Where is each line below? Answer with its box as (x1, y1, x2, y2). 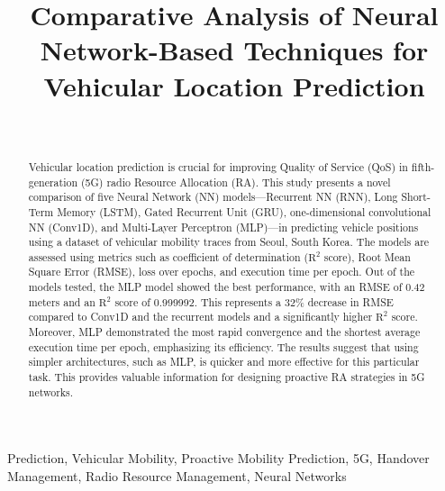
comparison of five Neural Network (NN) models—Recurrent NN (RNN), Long (28, 189, 398, 205)
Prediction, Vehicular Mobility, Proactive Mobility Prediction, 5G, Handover (7, 449, 430, 468)
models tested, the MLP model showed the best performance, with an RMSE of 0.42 (28, 279, 425, 295)
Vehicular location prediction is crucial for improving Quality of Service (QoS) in (28, 159, 408, 174)
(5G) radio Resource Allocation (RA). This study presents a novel (80, 174, 391, 189)
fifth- (411, 159, 435, 174)
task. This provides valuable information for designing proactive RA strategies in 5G (28, 369, 425, 385)
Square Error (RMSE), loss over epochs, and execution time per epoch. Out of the (28, 264, 415, 279)
